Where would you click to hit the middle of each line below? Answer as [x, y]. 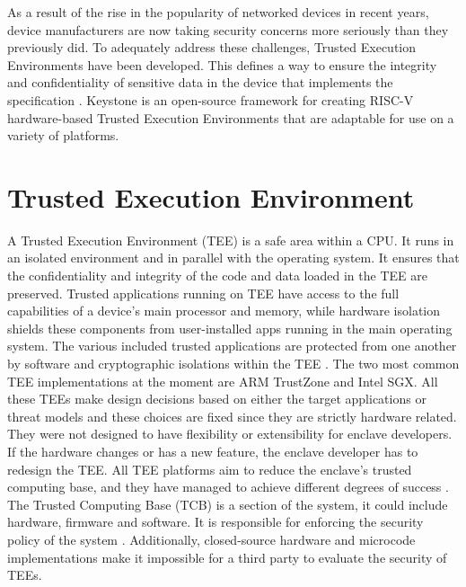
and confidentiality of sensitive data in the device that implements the [200, 82]
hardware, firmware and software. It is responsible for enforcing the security [215, 522]
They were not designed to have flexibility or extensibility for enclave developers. [230, 434]
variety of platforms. [63, 135]
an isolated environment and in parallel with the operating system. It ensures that [233, 258]
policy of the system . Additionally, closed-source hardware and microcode [211, 539]
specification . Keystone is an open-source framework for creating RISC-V [211, 99]
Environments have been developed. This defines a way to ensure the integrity [222, 64]
